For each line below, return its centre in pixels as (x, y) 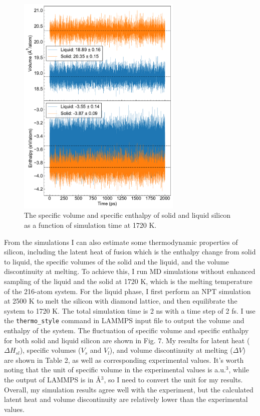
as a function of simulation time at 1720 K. (90, 225)
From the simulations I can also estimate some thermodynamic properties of (121, 242)
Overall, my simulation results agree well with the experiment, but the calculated (129, 389)
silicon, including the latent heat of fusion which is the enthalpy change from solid (130, 252)
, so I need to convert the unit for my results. (173, 379)
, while (239, 370)
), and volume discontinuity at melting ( (171, 350)
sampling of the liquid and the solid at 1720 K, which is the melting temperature (128, 281)
